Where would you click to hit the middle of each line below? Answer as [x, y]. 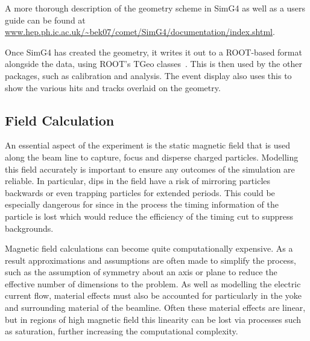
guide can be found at [45, 20]
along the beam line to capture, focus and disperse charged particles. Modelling [152, 157]
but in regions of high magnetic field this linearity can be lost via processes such [153, 319]
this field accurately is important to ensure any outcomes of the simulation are [150, 169]
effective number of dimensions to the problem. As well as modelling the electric [153, 283]
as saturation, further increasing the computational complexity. [122, 331]
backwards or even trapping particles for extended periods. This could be [140, 192]
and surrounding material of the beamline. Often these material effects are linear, [155, 308]
